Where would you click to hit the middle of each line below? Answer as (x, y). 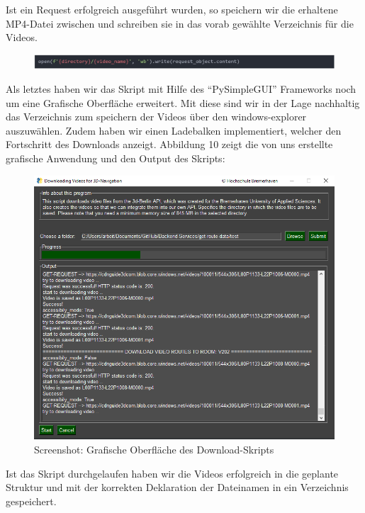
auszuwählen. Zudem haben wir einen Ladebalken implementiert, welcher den (174, 130)
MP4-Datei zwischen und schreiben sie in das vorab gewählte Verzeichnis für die (180, 23)
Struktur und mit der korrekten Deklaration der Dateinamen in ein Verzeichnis (177, 487)
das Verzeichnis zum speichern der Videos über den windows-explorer (156, 117)
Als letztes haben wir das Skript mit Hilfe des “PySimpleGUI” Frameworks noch (181, 89)
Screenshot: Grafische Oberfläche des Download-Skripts (154, 450)
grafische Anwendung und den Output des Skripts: (116, 158)
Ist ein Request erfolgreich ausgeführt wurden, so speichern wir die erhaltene (172, 9)
